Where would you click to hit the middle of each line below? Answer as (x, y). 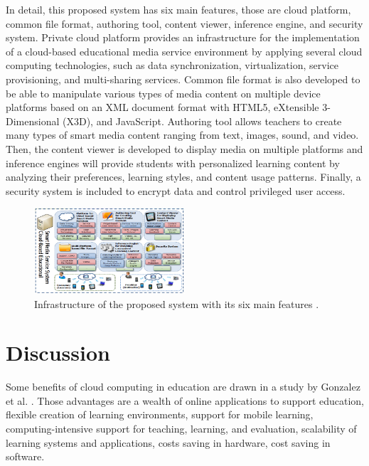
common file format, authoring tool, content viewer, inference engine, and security (184, 23)
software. (25, 456)
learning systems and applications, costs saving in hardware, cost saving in (168, 442)
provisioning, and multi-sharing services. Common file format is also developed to (183, 79)
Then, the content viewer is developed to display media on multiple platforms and (184, 148)
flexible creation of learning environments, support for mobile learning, (160, 414)
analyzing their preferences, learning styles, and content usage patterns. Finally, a (183, 177)
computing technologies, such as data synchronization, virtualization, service (172, 65)
